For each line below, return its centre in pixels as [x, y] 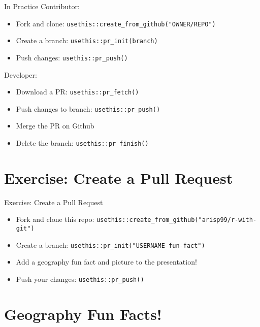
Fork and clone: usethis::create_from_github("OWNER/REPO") [116, 23]
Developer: [21, 74]
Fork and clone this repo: [55, 219]
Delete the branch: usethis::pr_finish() [82, 143]
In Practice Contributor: [42, 6]
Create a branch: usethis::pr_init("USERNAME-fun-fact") [110, 244]
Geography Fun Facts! [83, 314]
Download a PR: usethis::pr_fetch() [77, 92]
